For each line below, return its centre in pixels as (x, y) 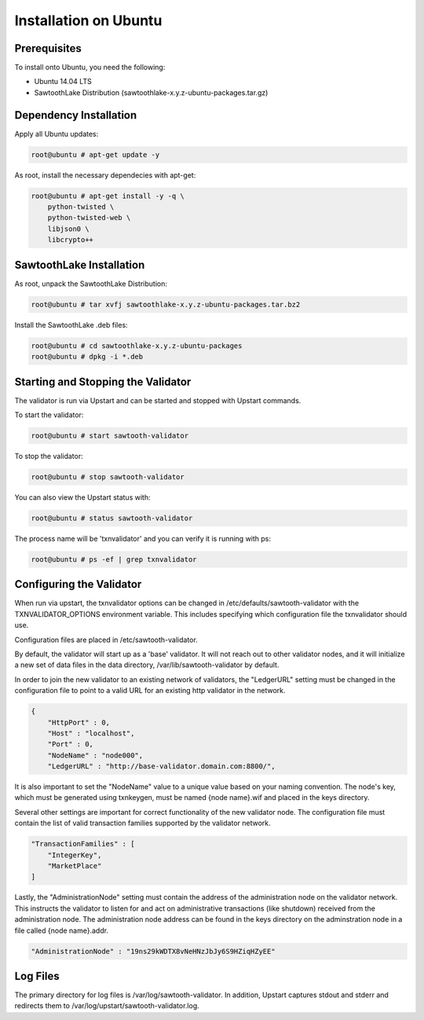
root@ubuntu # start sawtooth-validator (110, 435)
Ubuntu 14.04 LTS (63, 82)
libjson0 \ (68, 229)
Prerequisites (48, 48)
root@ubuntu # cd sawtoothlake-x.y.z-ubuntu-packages (137, 345)
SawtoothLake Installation (80, 264)
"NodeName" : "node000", (95, 755)
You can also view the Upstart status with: (82, 497)
